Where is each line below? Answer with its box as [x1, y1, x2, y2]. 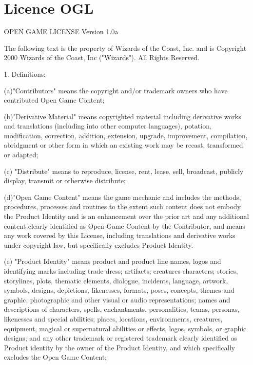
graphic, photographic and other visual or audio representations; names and [4, 294, 231, 304]
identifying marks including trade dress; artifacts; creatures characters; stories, [4, 266, 238, 276]
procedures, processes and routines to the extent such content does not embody [4, 201, 241, 212]
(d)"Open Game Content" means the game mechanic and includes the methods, [4, 192, 241, 202]
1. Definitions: [4, 68, 46, 79]
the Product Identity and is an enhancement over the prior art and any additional [4, 211, 249, 221]
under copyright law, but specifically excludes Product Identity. [4, 239, 194, 250]
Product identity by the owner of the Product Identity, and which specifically [4, 342, 235, 352]
